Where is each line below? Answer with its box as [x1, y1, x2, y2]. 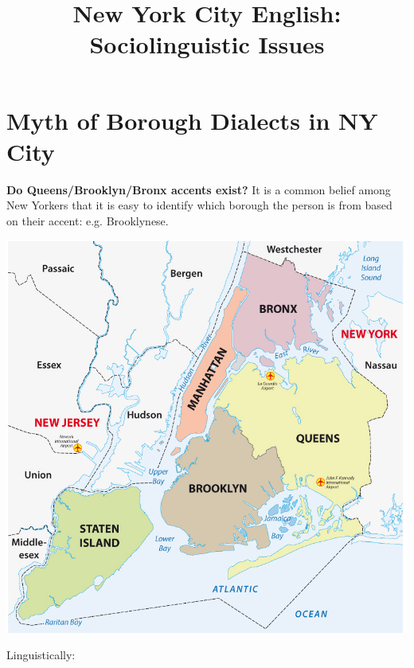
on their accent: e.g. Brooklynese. [6, 212, 169, 229]
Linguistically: [6, 647, 76, 663]
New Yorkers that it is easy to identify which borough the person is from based [6, 197, 393, 213]
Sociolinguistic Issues [89, 28, 325, 61]
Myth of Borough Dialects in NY [6, 104, 378, 136]
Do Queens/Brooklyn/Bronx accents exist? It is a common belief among [6, 181, 391, 197]
